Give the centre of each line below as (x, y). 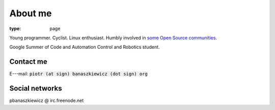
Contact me (29, 62)
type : (15, 29)
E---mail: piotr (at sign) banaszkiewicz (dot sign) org (78, 74)
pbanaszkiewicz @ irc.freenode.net (47, 101)
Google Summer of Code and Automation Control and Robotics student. (85, 47)
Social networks (36, 88)
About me (31, 13)
